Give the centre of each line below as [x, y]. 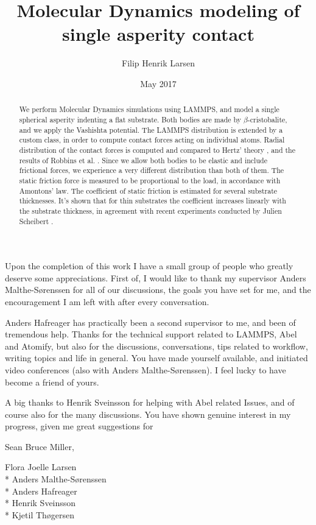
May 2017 [158, 83]
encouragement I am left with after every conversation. [107, 301]
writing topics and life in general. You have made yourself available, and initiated [156, 358]
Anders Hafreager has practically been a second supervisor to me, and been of [150, 322]
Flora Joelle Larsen [41, 467]
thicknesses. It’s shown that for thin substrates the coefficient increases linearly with [153, 201]
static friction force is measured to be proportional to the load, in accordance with [150, 180]
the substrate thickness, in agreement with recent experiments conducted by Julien [150, 210]
